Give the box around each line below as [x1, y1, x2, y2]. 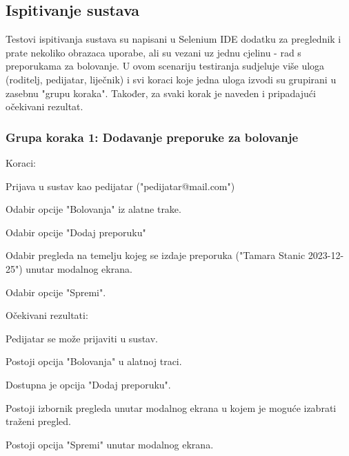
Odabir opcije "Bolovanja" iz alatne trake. [6, 202, 181, 216]
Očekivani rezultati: [6, 308, 88, 322]
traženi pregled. [6, 414, 71, 428]
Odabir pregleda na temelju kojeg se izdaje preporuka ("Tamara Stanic [6, 248, 306, 262]
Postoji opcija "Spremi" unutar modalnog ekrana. [6, 437, 214, 451]
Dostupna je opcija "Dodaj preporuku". [6, 377, 171, 391]
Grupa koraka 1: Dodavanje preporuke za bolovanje [6, 128, 299, 145]
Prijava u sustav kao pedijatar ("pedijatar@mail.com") [6, 178, 235, 193]
